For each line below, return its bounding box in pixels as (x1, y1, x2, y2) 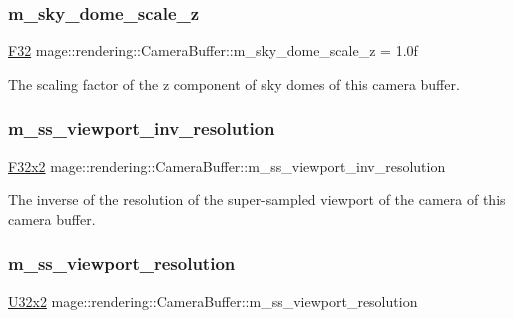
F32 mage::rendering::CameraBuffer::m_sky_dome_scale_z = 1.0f (8, 40, 418, 61)
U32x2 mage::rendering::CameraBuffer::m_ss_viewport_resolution (8, 290, 418, 311)
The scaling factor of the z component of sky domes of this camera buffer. (8, 73, 460, 94)
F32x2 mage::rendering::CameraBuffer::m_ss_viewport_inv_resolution (8, 155, 446, 176)
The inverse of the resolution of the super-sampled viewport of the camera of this (8, 189, 506, 210)
